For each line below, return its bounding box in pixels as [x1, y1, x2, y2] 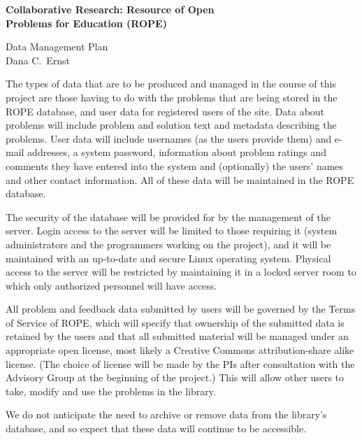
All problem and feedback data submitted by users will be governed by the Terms [6, 301, 356, 316]
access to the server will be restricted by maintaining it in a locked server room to [6, 264, 356, 279]
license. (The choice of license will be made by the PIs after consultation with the [6, 356, 355, 371]
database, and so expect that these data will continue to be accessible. [6, 421, 307, 436]
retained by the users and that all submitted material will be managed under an [6, 329, 349, 343]
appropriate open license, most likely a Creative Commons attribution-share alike [6, 343, 354, 357]
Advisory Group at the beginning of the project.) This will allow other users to [6, 370, 345, 385]
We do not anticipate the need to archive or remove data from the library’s [6, 407, 327, 422]
